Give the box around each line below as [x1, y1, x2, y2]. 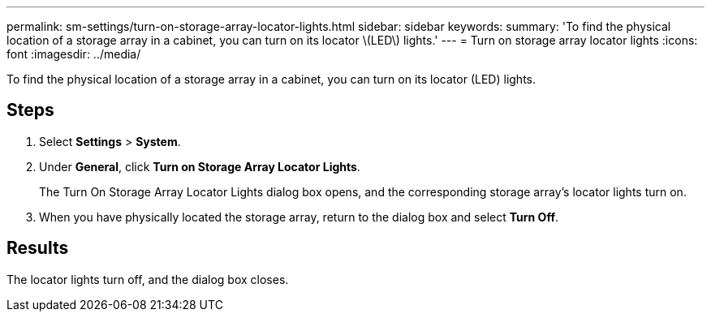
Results [6, 238, 69, 259]
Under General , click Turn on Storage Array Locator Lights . [39, 159, 360, 174]
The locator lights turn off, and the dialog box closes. [6, 272, 289, 286]
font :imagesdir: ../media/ [6, 47, 141, 61]
